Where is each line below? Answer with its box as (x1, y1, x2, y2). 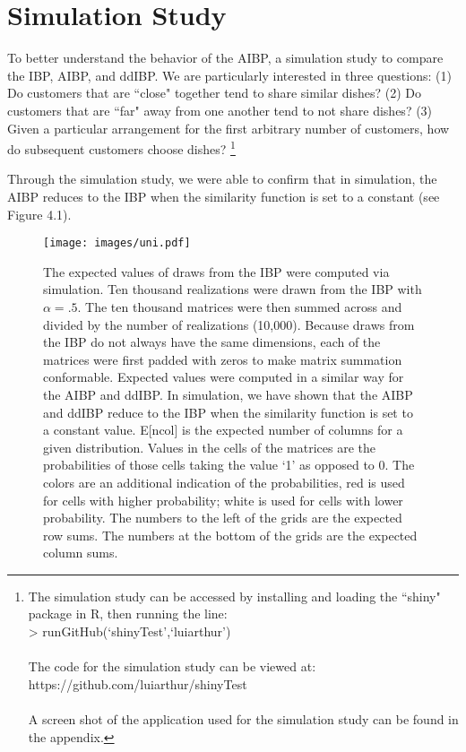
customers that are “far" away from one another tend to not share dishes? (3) (7, 100, 433, 119)
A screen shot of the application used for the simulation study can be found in (28, 710, 459, 729)
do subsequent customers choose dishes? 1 (7, 137, 236, 158)
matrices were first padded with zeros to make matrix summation (43, 350, 402, 368)
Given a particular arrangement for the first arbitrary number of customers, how (7, 118, 450, 137)
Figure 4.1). (7, 204, 72, 223)
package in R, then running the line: (28, 604, 228, 623)
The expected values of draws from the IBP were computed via (43, 262, 390, 281)
